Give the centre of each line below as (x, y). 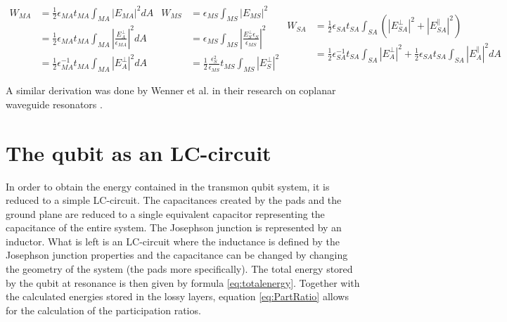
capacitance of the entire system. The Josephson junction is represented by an (174, 227)
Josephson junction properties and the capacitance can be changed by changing (177, 255)
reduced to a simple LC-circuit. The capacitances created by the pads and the (174, 200)
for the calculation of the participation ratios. (103, 310)
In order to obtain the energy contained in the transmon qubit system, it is (168, 186)
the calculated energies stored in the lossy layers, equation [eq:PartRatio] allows (177, 296)
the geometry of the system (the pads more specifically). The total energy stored (179, 269)
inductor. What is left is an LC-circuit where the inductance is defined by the (173, 241)
